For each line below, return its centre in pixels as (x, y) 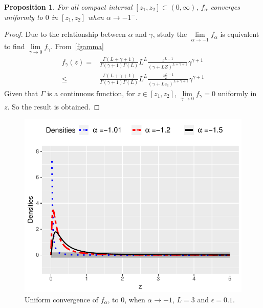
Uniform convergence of (61, 299)
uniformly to (24, 17)
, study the (170, 34)
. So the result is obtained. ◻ (54, 106)
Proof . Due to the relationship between (65, 34)
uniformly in (237, 93)
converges (225, 7)
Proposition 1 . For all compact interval (68, 7)
